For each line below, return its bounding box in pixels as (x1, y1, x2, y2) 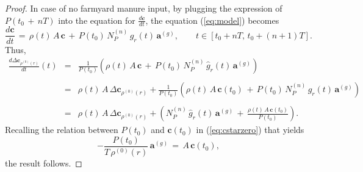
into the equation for (58, 13, 135, 26)
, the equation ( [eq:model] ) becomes (145, 13, 279, 26)
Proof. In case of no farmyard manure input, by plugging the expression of (5, 2, 282, 14)
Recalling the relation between (5, 123, 118, 136)
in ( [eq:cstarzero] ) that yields (196, 123, 304, 136)
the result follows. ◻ (5, 157, 82, 170)
